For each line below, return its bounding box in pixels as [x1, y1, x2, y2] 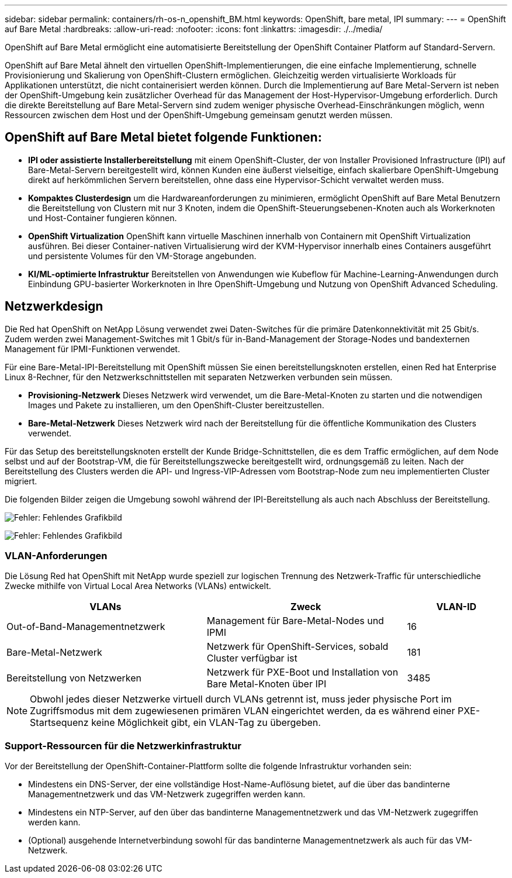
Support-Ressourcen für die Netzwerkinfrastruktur [5, 739, 241, 752]
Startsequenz [30, 717, 89, 729]
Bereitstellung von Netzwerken [6, 672, 141, 684]
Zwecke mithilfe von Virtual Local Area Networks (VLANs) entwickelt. [5, 581, 271, 591]
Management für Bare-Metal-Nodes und [206, 615, 384, 627]
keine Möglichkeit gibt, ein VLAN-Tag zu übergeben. [91, 717, 321, 729]
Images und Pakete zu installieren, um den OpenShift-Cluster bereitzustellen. [28, 400, 324, 410]
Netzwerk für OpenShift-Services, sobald [206, 641, 389, 653]
